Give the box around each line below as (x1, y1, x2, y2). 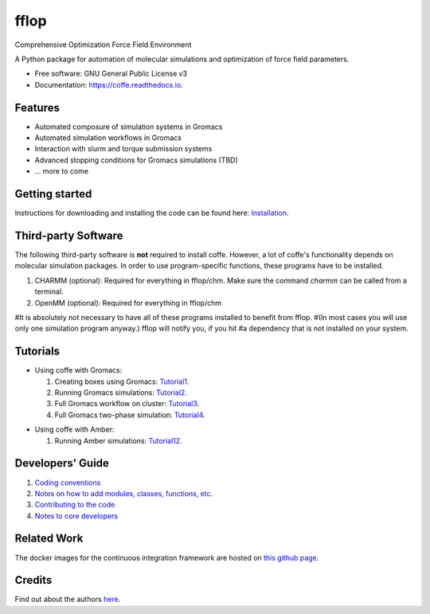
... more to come (34, 166, 89, 176)
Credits (14, 573, 53, 587)
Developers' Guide (14, 456, 109, 470)
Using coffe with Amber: (34, 424, 115, 434)
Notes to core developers (34, 510, 119, 521)
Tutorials (14, 345, 60, 358)
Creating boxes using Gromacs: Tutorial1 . (54, 377, 190, 386)
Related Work (14, 532, 84, 546)
